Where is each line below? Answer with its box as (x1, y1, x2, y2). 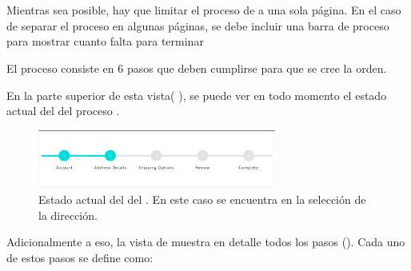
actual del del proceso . (6, 102, 120, 119)
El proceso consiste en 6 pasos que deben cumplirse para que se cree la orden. (6, 59, 387, 76)
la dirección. (38, 206, 98, 223)
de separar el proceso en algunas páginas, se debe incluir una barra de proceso (6, 17, 389, 34)
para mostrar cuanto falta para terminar (6, 33, 204, 50)
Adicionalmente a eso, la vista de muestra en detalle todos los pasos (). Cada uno (6, 233, 405, 250)
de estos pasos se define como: (6, 249, 154, 265)
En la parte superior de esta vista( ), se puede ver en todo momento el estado (6, 86, 387, 103)
